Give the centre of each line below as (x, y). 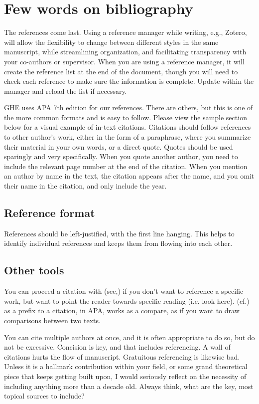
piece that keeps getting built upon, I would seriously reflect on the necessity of (125, 376)
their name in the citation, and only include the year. (85, 186)
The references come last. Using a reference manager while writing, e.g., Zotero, (126, 32)
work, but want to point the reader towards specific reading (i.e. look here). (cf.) (127, 301)
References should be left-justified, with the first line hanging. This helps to (119, 233)
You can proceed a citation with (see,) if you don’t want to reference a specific (124, 291)
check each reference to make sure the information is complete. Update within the (129, 81)
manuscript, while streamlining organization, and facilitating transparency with (125, 52)
